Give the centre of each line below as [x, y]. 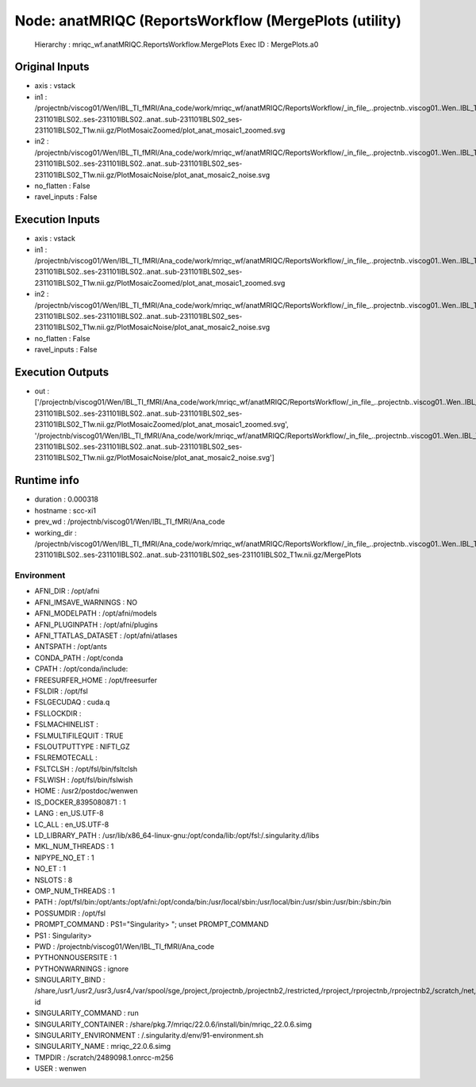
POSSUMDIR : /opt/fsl [70, 913]
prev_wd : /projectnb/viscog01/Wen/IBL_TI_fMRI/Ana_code [130, 522]
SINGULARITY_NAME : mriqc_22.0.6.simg [103, 1047]
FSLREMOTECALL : [66, 758]
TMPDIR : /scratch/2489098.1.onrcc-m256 [104, 1057]
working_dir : [56, 532]
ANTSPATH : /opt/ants [71, 647]
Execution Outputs [62, 372]
